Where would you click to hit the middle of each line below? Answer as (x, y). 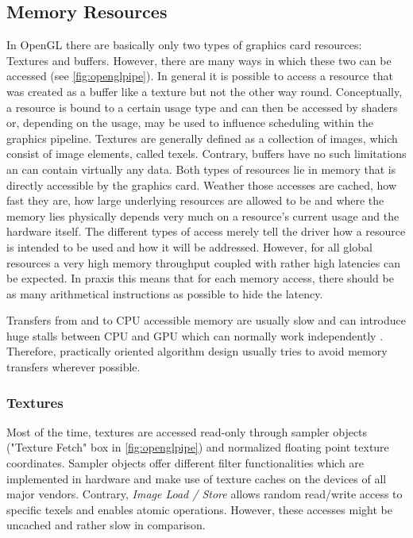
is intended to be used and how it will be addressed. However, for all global (189, 246)
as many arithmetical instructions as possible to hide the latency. (165, 293)
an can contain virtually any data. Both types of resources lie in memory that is (201, 169)
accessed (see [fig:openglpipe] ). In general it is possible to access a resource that (200, 76)
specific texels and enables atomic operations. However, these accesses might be (199, 509)
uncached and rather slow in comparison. (106, 525)
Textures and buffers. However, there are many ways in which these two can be (199, 60)
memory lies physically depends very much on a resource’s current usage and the (203, 215)
